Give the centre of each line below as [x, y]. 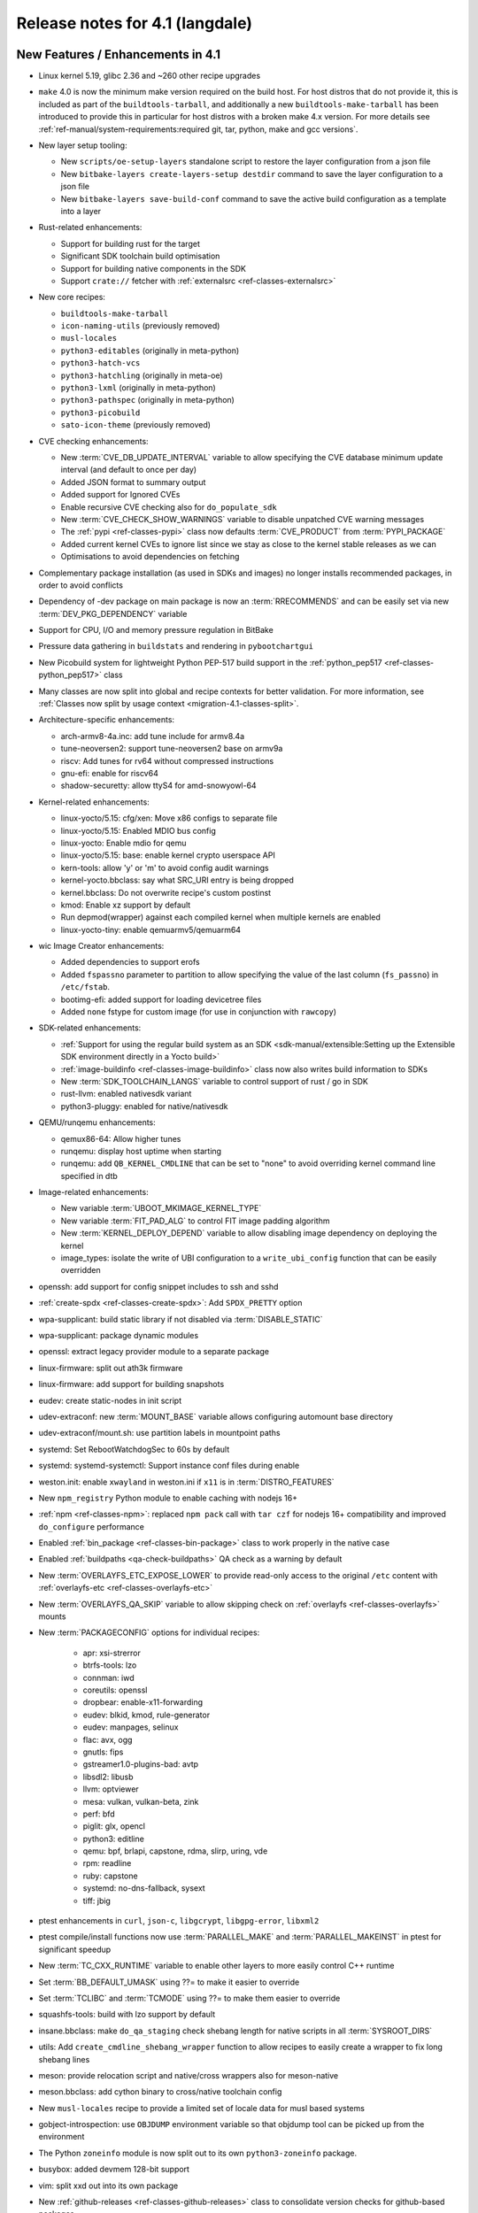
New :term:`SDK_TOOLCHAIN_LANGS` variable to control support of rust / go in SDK [215, 1081]
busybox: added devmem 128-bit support [114, 2170]
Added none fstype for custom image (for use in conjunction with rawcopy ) [198, 1012]
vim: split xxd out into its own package [108, 2186]
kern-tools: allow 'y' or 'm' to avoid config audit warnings [165, 867]
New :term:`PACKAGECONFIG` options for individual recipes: [149, 1632]
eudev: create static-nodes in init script [110, 1400]
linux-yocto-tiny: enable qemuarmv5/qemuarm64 [151, 929]
